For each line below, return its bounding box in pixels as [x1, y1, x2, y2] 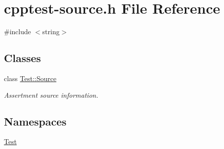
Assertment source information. [4, 89, 98, 100]
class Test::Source [4, 73, 57, 83]
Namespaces [4, 113, 67, 128]
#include [4, 26, 31, 37]
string [42, 26, 60, 37]
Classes [4, 50, 41, 65]
